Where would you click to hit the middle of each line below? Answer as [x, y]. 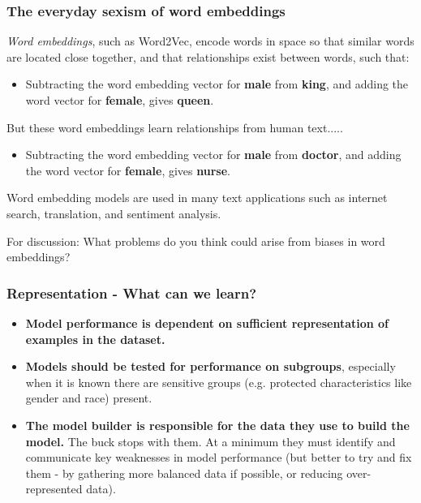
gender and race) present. [89, 398]
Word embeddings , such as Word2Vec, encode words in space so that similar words [210, 41]
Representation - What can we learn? [132, 292]
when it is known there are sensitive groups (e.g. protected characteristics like [219, 382]
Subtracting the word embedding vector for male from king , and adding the [217, 84]
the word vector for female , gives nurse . [128, 170]
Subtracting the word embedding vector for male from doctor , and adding [213, 155]
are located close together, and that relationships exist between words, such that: [208, 56]
